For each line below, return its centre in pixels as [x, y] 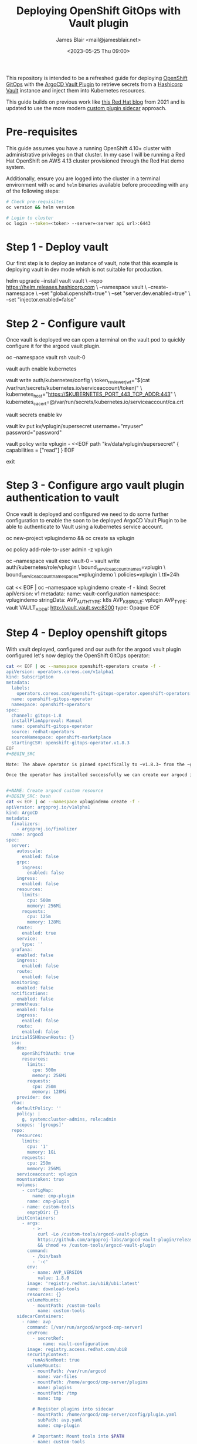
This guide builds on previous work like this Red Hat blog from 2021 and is [96, 102]
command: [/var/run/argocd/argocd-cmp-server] [85, 1327]
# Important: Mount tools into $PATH [78, 1436]
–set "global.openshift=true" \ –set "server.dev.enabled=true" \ [115, 293]
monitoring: [26, 982]
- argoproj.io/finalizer [47, 829]
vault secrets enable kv [34, 415]
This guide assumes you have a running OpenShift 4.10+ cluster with [89, 148]
